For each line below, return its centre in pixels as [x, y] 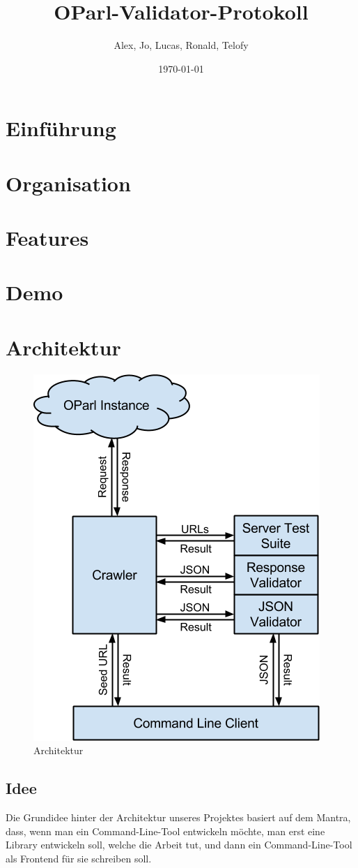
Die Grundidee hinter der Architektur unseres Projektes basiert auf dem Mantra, [178, 817]
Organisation [68, 183]
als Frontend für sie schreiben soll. [79, 858]
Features [47, 238]
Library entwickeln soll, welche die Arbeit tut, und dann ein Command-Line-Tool [179, 845]
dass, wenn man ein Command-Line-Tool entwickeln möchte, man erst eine [165, 831]
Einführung [61, 128]
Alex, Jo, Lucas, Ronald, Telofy [181, 45]
